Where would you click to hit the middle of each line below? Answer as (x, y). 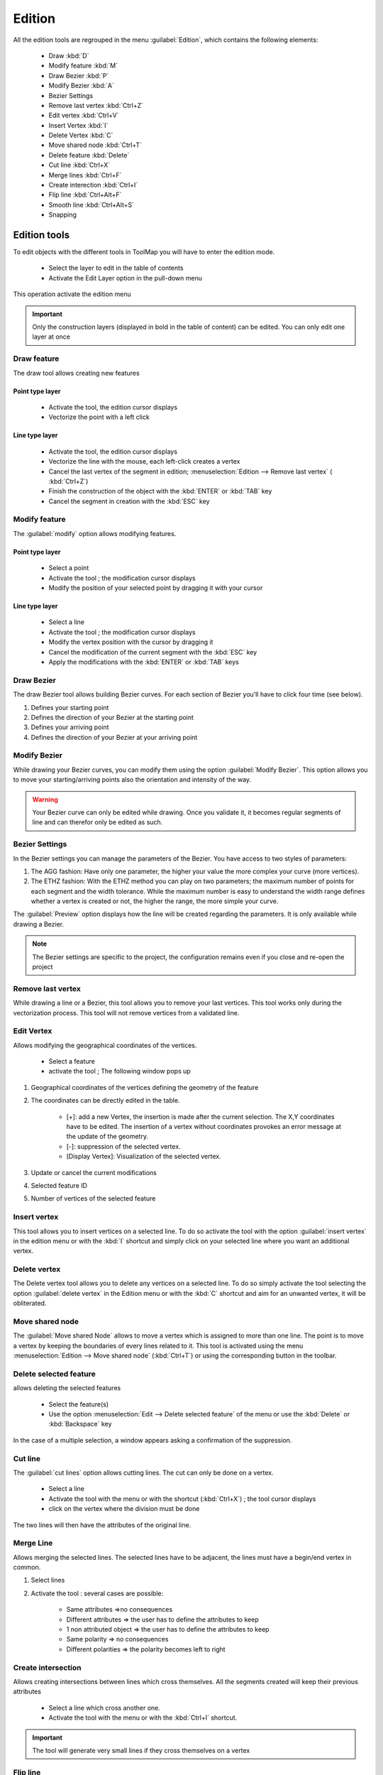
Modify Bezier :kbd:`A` (82, 86)
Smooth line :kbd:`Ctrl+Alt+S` (91, 204)
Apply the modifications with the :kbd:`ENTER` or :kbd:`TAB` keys (144, 662)
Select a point (69, 568)
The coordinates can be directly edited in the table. (105, 1100)
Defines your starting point (70, 707)
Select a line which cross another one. (105, 1708)
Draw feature (36, 359)
